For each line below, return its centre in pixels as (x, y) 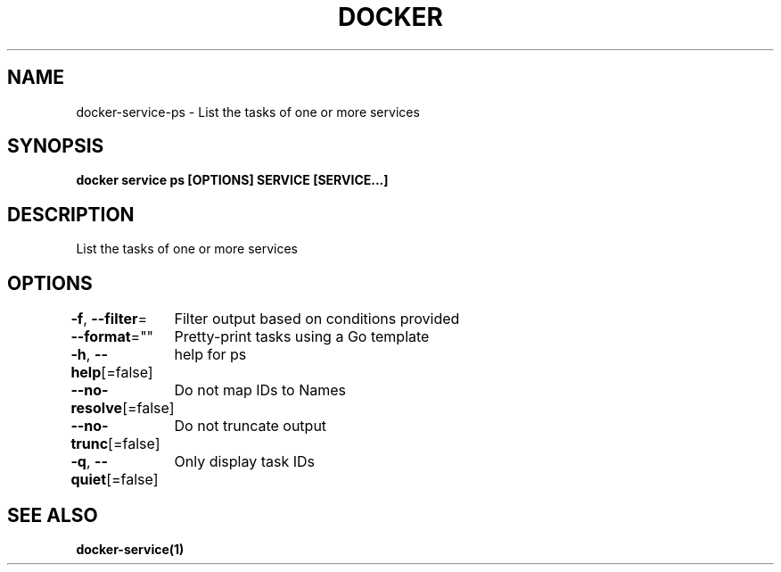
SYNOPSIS (56, 146)
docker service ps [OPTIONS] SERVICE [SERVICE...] (232, 180)
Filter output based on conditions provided (317, 319)
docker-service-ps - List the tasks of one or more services (248, 112)
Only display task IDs (245, 462)
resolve (97, 408)
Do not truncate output (251, 426)
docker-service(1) (130, 549)
